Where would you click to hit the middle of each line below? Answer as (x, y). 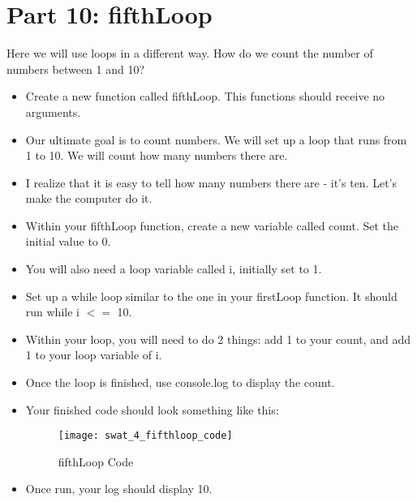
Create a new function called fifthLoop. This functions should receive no (205, 96)
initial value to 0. (68, 241)
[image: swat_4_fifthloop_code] (145, 436)
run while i (52, 312)
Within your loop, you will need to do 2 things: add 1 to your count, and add (218, 339)
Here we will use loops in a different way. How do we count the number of (190, 53)
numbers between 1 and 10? (76, 69)
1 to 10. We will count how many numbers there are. (157, 155)
